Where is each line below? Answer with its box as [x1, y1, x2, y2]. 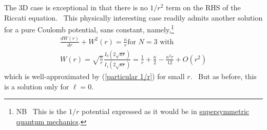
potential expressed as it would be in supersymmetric [82, 106, 249, 117]
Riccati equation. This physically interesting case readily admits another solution [4, 12, 263, 23]
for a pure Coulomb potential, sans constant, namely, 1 [4, 23, 174, 34]
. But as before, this [190, 71, 257, 82]
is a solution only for [4, 81, 69, 91]
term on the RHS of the [165, 2, 241, 12]
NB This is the [16, 106, 67, 117]
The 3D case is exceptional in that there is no [4, 2, 148, 12]
